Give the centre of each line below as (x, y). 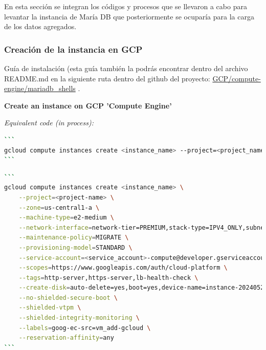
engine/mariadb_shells (40, 88)
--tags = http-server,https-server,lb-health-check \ (108, 278)
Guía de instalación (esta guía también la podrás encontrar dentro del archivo (126, 68)
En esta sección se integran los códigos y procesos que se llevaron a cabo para (126, 6)
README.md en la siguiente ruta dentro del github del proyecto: (107, 78)
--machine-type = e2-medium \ (66, 218)
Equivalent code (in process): (49, 123)
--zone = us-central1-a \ (59, 207)
